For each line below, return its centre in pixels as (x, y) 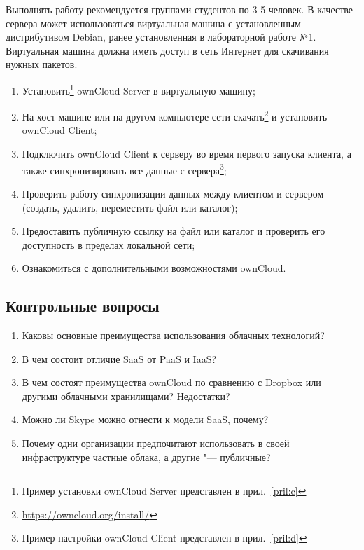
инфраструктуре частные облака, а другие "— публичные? (146, 456)
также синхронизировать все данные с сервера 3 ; (124, 169)
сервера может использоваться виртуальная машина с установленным (153, 23)
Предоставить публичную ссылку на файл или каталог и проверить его (174, 231)
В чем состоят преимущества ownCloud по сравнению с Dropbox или (171, 382)
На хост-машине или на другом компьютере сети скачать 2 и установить (175, 115)
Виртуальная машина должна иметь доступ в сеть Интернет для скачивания (167, 50)
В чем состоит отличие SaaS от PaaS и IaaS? (119, 358)
